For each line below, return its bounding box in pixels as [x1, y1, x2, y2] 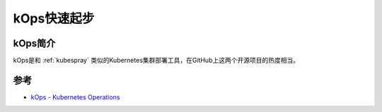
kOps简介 [13, 37, 56, 49]
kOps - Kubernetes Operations [30, 92, 120, 101]
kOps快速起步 [13, 11, 95, 26]
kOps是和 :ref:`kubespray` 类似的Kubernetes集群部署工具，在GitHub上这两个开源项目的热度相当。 [13, 56, 300, 65]
